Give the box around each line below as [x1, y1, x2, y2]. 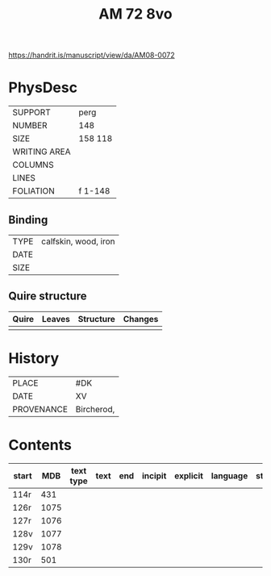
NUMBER [12, 120, 48, 131]
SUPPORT [12, 106, 51, 118]
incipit [141, 470, 167, 481]
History [8, 349, 60, 367]
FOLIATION [12, 186, 55, 197]
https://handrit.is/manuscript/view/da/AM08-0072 [8, 50, 175, 61]
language [211, 470, 248, 481]
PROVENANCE [12, 403, 69, 415]
